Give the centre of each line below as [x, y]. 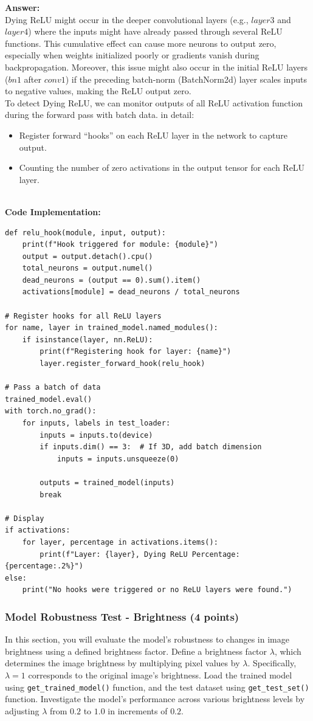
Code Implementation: [53, 211]
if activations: [38, 530]
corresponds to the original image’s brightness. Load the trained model [160, 674]
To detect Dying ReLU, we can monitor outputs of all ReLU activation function [154, 102]
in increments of [138, 710]
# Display [25, 518]
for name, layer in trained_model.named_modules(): [112, 328]
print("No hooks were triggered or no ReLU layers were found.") [157, 590]
